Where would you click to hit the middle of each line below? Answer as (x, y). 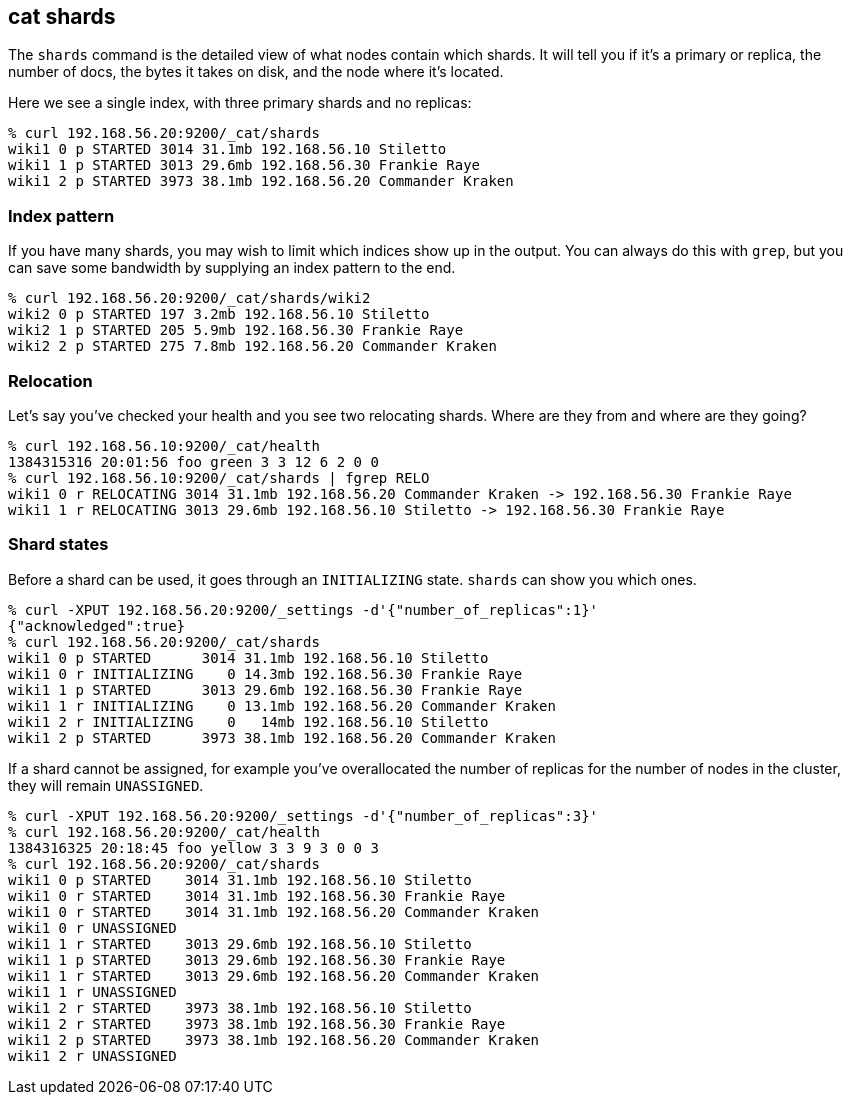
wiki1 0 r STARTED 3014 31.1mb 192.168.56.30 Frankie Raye (257, 895)
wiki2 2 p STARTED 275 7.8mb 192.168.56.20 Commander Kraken (252, 346)
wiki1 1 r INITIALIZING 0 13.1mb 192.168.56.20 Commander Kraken (282, 705)
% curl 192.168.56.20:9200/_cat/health (164, 831)
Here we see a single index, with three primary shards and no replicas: (240, 103)
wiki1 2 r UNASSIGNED (92, 1055)
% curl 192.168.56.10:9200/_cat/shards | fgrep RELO (219, 477)
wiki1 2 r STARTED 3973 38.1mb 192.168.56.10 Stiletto (240, 1007)
